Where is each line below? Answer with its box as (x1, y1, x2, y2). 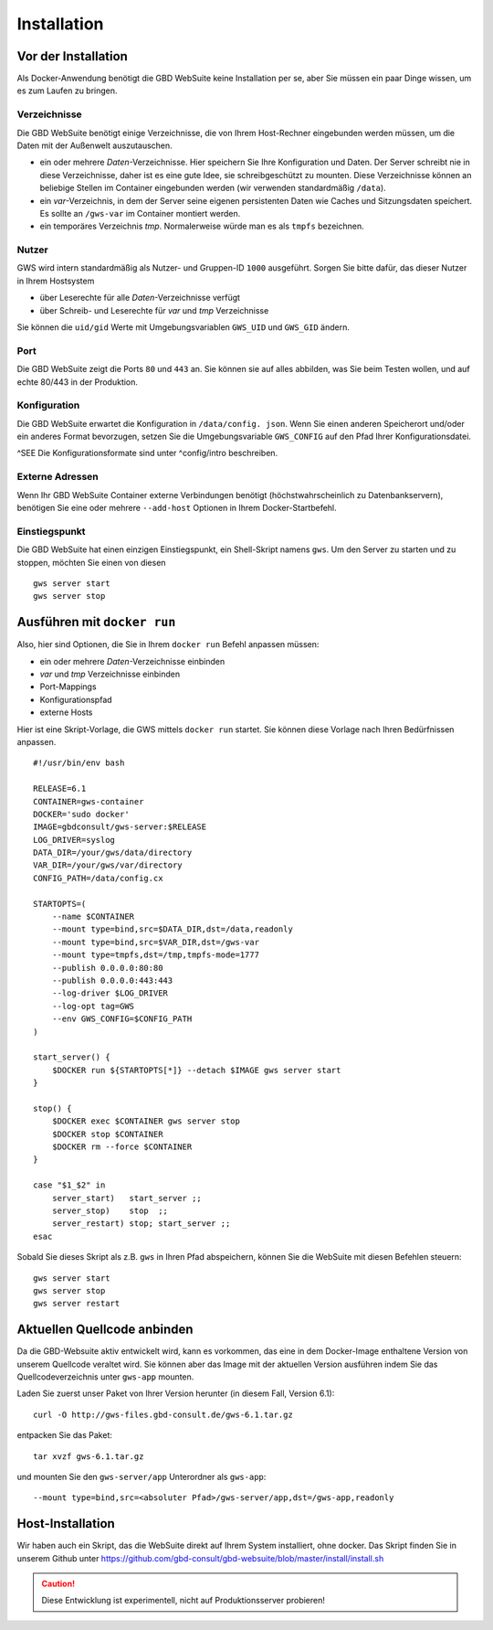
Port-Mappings (39, 681, 97, 692)
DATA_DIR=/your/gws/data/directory (33, 847, 193, 858)
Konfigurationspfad (39, 694, 113, 705)
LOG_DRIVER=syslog (33, 835, 116, 845)
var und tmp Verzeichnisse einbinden (39, 668, 181, 680)
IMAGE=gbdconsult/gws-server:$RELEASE (33, 822, 207, 832)
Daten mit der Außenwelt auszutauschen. (16, 140, 173, 151)
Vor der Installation (16, 48, 128, 64)
